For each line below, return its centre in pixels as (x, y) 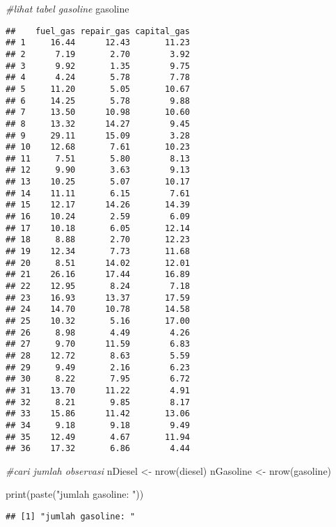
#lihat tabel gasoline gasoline (67, 8)
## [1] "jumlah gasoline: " (71, 517)
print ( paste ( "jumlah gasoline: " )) (75, 494)
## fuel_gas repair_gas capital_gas (98, 31)
